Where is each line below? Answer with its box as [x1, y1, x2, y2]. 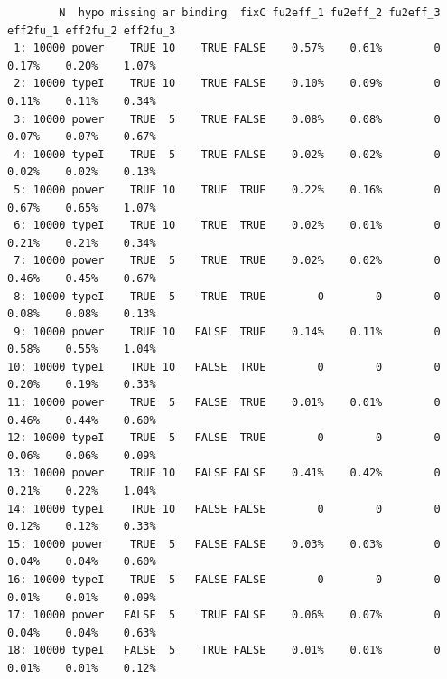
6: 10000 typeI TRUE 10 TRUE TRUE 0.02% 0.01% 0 [14, 219, 441, 232]
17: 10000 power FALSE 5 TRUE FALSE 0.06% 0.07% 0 [7, 608, 441, 622]
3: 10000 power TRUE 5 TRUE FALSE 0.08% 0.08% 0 [14, 112, 441, 126]
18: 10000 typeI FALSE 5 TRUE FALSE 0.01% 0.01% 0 [7, 644, 441, 657]
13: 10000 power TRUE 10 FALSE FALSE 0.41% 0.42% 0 [7, 467, 441, 480]
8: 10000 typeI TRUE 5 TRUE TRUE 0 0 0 [14, 289, 441, 303]
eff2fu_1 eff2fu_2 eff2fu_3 [7, 24, 176, 37]
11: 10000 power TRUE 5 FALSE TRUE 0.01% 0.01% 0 [7, 396, 441, 410]
